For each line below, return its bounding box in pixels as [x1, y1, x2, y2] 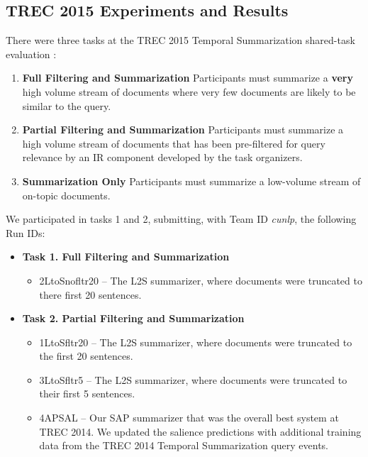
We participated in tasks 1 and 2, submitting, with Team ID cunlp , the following [6, 211, 357, 226]
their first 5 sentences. [39, 386, 135, 401]
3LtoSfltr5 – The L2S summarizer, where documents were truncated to [39, 372, 347, 387]
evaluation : [6, 46, 57, 61]
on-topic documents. [22, 187, 111, 202]
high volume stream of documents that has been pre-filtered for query [22, 136, 325, 150]
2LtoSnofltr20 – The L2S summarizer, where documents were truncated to [39, 272, 362, 287]
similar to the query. [22, 98, 111, 113]
